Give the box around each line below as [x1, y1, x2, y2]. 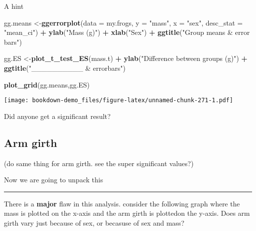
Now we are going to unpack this [4, 174, 103, 185]
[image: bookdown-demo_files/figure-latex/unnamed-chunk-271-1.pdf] [4, 97, 233, 104]
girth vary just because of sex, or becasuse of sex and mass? [4, 217, 185, 228]
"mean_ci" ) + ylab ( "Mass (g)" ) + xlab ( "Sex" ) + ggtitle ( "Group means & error [4, 27, 250, 37]
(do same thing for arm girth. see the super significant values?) [4, 158, 194, 168]
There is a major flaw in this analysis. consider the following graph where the [4, 198, 240, 208]
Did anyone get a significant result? [4, 111, 111, 121]
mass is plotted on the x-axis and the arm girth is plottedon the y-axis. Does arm [4, 208, 250, 218]
